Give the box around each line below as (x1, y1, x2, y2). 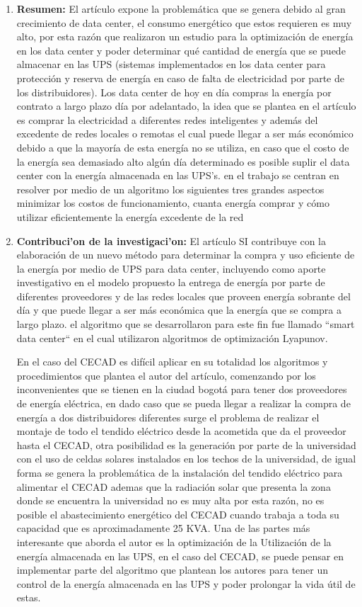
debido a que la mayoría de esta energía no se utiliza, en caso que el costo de (16, 140, 349, 154)
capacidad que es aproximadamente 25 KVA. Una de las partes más (16, 521, 310, 535)
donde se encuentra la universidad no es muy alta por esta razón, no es (16, 493, 325, 508)
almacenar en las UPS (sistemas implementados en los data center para (16, 57, 326, 72)
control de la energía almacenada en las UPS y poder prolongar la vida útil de (16, 576, 356, 591)
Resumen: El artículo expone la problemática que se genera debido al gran (16, 1, 346, 16)
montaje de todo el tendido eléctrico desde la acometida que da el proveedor (16, 424, 346, 438)
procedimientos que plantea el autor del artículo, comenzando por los (16, 368, 316, 382)
